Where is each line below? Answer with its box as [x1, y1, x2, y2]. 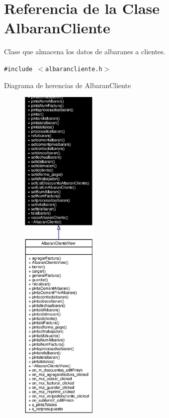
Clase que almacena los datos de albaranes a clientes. [4, 46, 166, 57]
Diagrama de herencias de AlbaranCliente [4, 80, 131, 90]
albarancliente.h [45, 65, 102, 73]
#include [4, 65, 33, 73]
